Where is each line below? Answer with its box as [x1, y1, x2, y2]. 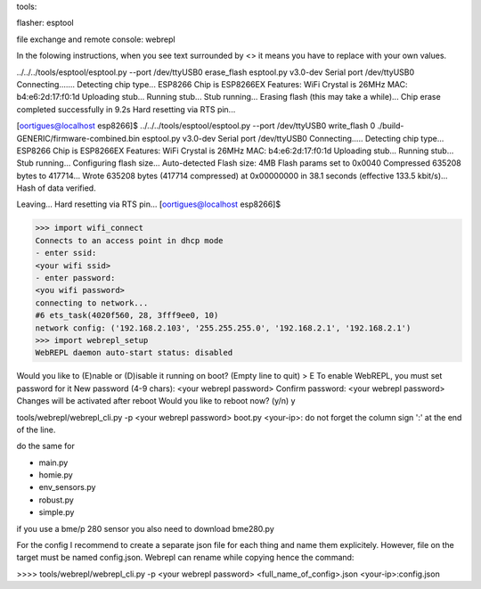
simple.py [38, 507, 75, 518]
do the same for [16, 441, 75, 452]
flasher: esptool [16, 18, 75, 29]
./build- [377, 120, 404, 131]
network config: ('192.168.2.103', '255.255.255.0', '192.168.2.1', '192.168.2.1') [35, 323, 412, 333]
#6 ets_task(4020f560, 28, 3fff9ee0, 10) [35, 310, 219, 321]
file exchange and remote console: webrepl [16, 34, 175, 45]
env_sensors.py [38, 482, 96, 493]
